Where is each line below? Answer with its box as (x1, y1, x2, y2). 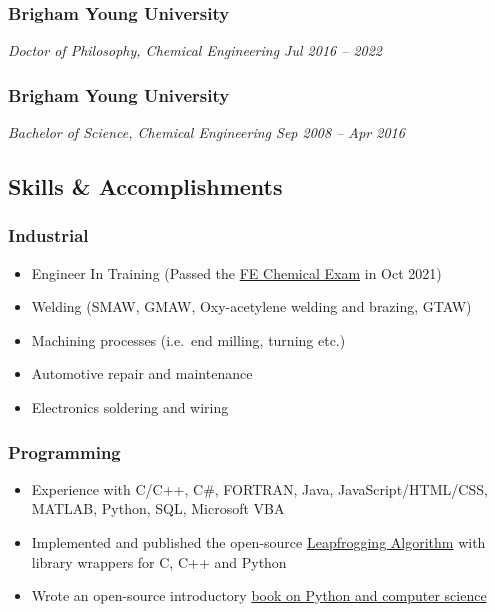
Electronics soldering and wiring (31, 397, 229, 417)
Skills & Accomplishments (8, 171, 283, 202)
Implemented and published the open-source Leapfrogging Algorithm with (31, 532, 486, 552)
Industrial (8, 223, 89, 248)
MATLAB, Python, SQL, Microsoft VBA (31, 498, 285, 519)
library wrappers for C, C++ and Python (31, 551, 287, 572)
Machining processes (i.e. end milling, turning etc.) (31, 329, 346, 350)
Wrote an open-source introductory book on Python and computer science (31, 585, 487, 606)
